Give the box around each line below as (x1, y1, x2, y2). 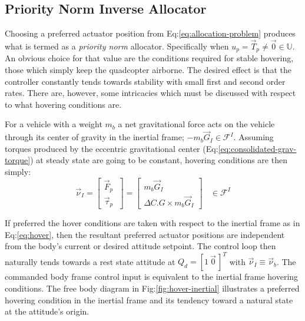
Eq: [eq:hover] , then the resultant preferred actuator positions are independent (5, 228, 285, 240)
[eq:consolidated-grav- (218, 142, 297, 154)
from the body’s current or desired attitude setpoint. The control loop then (5, 240, 276, 252)
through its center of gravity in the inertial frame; (5, 131, 184, 143)
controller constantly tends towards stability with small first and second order (5, 75, 286, 87)
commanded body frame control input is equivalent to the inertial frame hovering (5, 270, 299, 283)
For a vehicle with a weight (5, 118, 102, 130)
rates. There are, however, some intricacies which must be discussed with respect (5, 87, 296, 99)
